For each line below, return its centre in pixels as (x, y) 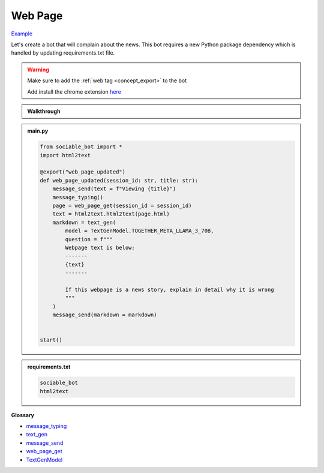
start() (51, 340)
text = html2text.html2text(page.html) (111, 214)
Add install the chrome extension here (74, 92)
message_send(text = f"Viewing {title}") (114, 189)
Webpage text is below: (100, 247)
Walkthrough (44, 111)
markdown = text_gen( (84, 222)
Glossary (23, 415)
